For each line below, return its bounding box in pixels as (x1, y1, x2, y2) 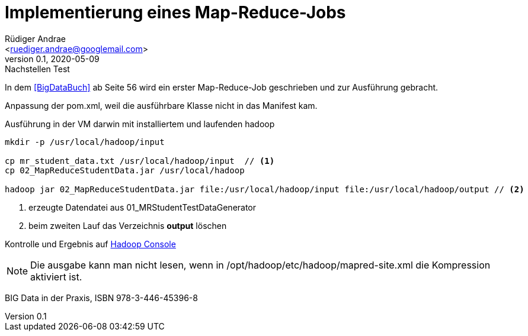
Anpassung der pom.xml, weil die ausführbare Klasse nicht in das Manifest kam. (5, 100, 318, 111)
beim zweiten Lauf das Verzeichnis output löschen (28, 220, 227, 231)
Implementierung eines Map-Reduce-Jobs (5, 2, 346, 22)
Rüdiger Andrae (5, 33, 66, 44)
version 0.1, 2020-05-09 (5, 53, 100, 64)
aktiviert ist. (30, 270, 82, 283)
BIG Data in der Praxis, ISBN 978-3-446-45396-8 (5, 292, 198, 303)
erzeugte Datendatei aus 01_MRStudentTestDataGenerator (28, 202, 257, 212)
